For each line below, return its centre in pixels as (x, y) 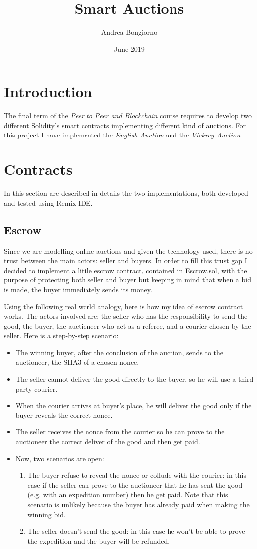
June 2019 (129, 49)
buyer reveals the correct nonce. (64, 415)
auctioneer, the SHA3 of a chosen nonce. (77, 362)
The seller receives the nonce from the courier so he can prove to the (120, 432)
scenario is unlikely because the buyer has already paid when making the (138, 504)
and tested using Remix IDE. (48, 203)
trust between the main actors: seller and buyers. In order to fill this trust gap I (126, 260)
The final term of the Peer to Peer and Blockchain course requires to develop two (128, 115)
